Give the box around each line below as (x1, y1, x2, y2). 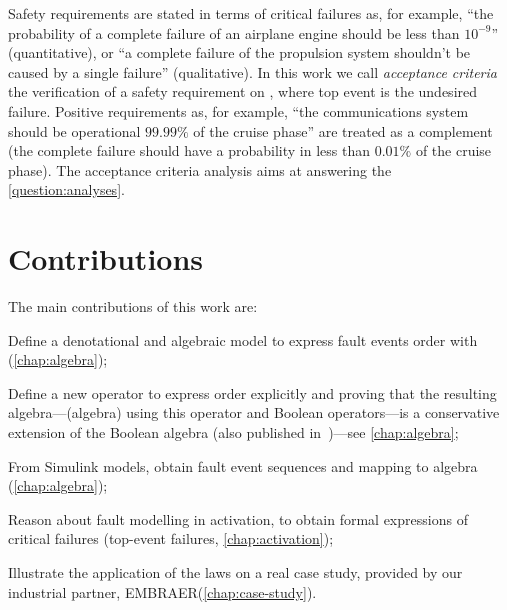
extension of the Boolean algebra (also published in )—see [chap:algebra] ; (8, 422, 459, 443)
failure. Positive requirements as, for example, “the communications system (8, 100, 469, 121)
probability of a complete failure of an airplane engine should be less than (8, 22, 460, 43)
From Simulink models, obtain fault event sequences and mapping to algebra (8, 455, 478, 476)
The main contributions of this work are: (8, 296, 258, 317)
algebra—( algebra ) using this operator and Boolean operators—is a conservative (8, 402, 500, 423)
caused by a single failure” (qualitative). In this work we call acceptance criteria (8, 61, 497, 82)
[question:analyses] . (8, 179, 125, 200)
